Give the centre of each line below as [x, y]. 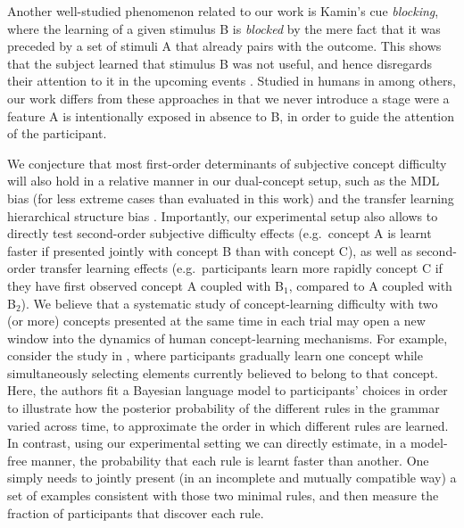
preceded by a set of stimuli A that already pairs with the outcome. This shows [224, 46]
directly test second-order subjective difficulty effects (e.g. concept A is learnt [220, 233]
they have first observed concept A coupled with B [145, 285]
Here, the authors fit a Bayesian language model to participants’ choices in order [228, 390]
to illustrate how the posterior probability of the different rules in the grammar [224, 408]
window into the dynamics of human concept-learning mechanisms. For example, [228, 338]
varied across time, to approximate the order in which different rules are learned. [228, 425]
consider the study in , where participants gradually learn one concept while [215, 355]
